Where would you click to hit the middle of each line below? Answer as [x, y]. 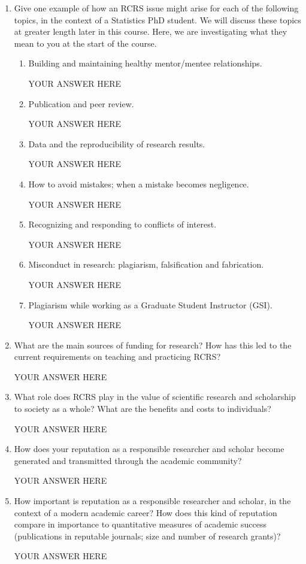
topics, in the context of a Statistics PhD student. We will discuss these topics [157, 19]
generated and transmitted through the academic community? [128, 460]
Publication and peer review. [81, 103]
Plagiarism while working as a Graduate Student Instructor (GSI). [150, 304]
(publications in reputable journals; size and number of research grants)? [147, 536]
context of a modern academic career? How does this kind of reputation [146, 512]
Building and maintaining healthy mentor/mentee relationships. [145, 63]
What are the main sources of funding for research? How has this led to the [153, 345]
